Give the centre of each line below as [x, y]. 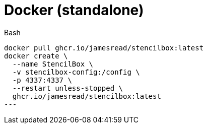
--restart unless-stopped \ [68, 88]
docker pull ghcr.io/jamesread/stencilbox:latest [104, 48]
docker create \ [36, 56]
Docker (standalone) [74, 10]
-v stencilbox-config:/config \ [76, 72]
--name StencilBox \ [53, 64]
